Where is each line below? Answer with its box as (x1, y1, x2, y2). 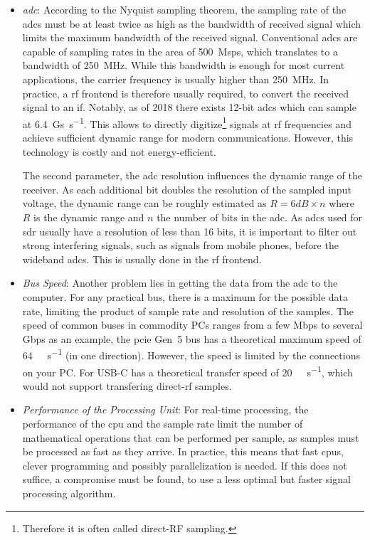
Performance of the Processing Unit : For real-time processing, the (22, 402, 309, 417)
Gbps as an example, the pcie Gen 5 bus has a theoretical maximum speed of (22, 331, 361, 346)
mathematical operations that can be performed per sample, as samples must (22, 430, 359, 445)
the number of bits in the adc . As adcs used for (157, 209, 363, 224)
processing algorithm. (22, 485, 116, 500)
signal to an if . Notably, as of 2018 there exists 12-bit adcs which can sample (22, 100, 356, 115)
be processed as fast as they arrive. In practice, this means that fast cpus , (22, 444, 344, 459)
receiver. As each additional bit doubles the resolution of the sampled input (22, 181, 351, 196)
